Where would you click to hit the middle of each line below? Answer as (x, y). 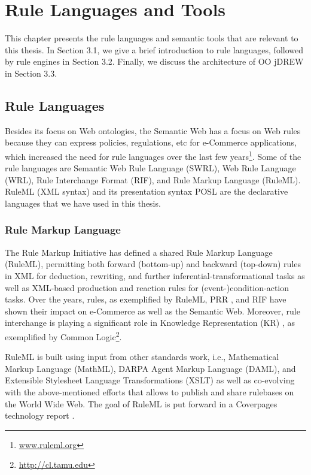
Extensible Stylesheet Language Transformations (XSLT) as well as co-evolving (150, 380)
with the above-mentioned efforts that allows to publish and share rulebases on (150, 391)
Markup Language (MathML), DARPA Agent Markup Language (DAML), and (150, 368)
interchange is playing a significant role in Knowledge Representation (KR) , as (150, 323)
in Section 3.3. (31, 73)
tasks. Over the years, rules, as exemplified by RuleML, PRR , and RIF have (146, 299)
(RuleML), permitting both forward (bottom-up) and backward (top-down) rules (153, 264)
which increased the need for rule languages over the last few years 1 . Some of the (153, 155)
